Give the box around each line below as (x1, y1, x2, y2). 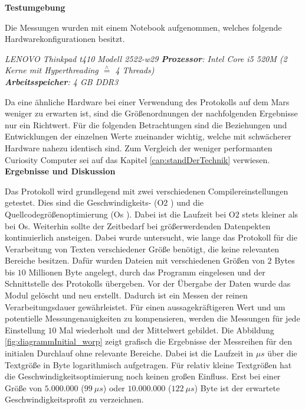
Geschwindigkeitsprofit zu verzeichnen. (5, 393, 144, 405)
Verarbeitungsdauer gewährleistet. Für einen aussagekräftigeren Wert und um (5, 300, 286, 313)
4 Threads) (115, 64, 155, 76)
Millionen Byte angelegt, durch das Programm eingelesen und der (28, 265, 265, 278)
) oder (103, 381, 125, 394)
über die (267, 347, 297, 359)
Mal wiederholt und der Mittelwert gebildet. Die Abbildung (59, 323, 274, 336)
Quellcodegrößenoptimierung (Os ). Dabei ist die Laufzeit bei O (5, 207, 235, 220)
